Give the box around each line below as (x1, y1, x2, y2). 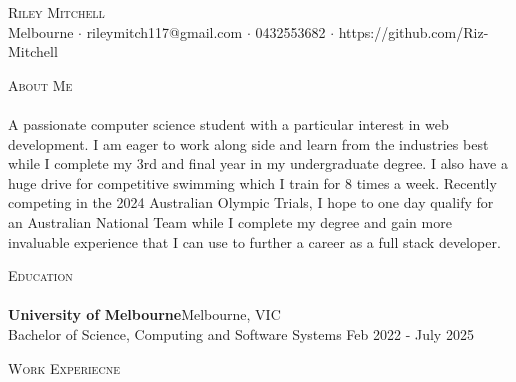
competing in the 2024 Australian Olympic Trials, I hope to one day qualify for (8, 192, 494, 213)
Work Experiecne (8, 357, 120, 378)
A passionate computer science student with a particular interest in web (8, 113, 449, 134)
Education (8, 265, 73, 286)
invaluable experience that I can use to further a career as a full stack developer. (8, 231, 501, 252)
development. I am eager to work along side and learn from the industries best (8, 133, 489, 154)
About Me (8, 74, 73, 95)
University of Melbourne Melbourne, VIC (8, 304, 281, 325)
